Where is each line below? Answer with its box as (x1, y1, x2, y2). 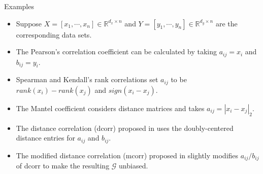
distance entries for (16, 132, 75, 143)
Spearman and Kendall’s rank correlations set (16, 74, 158, 85)
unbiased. (119, 160, 148, 171)
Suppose (16, 18, 42, 28)
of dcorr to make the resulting (16, 160, 110, 171)
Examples (4, 1, 34, 11)
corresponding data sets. (16, 29, 92, 40)
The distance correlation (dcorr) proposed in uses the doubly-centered (16, 122, 234, 133)
